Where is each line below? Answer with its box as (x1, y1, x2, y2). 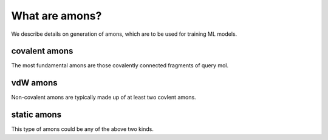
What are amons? (11, 9, 102, 22)
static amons (11, 110, 62, 120)
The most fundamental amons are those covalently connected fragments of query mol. (11, 62, 229, 69)
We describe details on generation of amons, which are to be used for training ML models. (11, 30, 237, 38)
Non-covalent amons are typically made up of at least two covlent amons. (11, 94, 197, 101)
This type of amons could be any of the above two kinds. (11, 125, 154, 133)
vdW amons (11, 78, 58, 88)
